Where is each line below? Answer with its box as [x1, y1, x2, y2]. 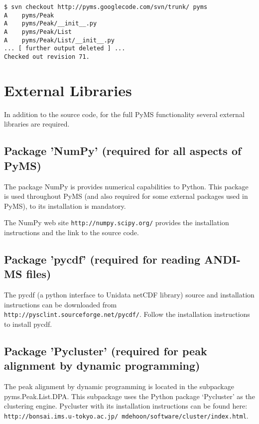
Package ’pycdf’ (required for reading [4, 251, 201, 267]
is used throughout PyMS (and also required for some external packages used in [4, 191, 248, 201]
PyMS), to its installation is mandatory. [4, 200, 126, 211]
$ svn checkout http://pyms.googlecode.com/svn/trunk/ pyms [4, 3, 208, 10]
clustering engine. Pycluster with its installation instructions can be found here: [4, 401, 248, 411]
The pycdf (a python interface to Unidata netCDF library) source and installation [4, 289, 255, 300]
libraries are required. [4, 119, 70, 129]
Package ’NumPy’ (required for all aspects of [4, 143, 242, 158]
